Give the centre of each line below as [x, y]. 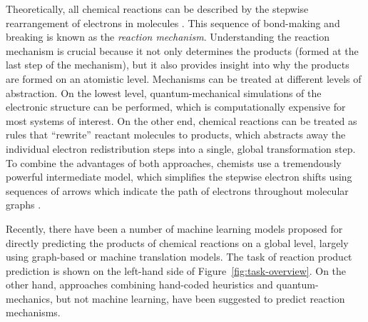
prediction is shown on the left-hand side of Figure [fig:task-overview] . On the [176, 270]
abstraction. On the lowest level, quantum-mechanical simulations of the [164, 92]
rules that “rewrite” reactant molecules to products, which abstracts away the [176, 135]
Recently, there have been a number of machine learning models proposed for [174, 228]
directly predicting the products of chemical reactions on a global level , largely [177, 242]
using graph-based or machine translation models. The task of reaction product [179, 257]
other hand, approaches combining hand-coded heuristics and [139, 285]
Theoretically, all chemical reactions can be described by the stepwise [157, 9]
